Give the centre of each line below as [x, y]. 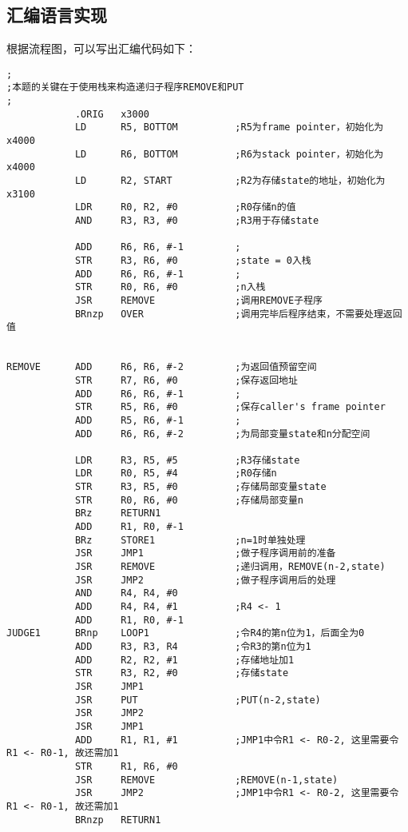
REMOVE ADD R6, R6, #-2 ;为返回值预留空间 [162, 367]
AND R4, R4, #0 [126, 593]
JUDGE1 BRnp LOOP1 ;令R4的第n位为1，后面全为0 [186, 633]
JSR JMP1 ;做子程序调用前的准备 [205, 553]
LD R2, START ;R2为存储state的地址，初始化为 [230, 181]
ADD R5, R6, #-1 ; [158, 420]
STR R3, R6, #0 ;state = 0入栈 [193, 260]
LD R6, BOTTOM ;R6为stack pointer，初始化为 [229, 154]
